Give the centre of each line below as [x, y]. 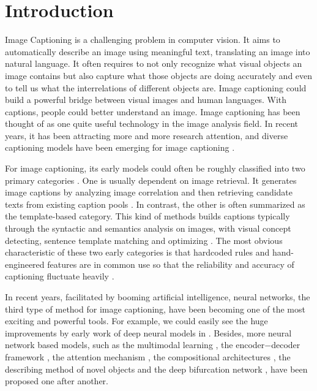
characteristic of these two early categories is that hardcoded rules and [137, 252]
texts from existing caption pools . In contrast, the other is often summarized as [155, 204]
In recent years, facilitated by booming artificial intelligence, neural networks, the [158, 297]
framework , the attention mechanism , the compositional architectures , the [148, 356]
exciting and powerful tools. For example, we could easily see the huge [136, 321]
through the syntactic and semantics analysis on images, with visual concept [148, 228]
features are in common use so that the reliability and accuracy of [171, 264]
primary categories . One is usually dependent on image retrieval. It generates [151, 180]
